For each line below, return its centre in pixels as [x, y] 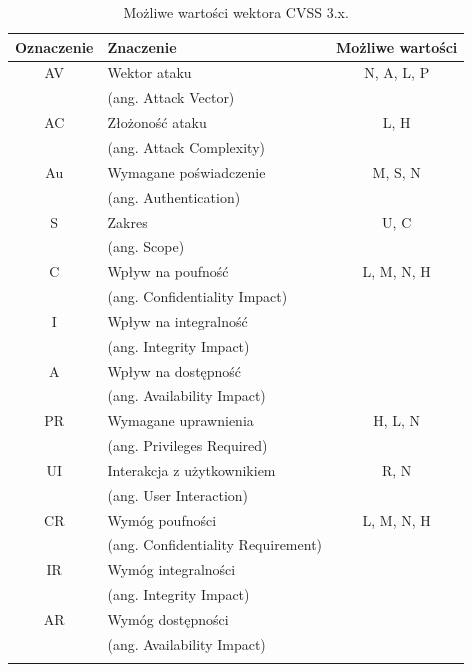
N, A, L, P [397, 72]
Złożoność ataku [157, 122]
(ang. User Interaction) [178, 494]
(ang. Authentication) [174, 196]
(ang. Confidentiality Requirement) [215, 544]
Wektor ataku [149, 72]
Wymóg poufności [162, 519]
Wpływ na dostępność [174, 370]
